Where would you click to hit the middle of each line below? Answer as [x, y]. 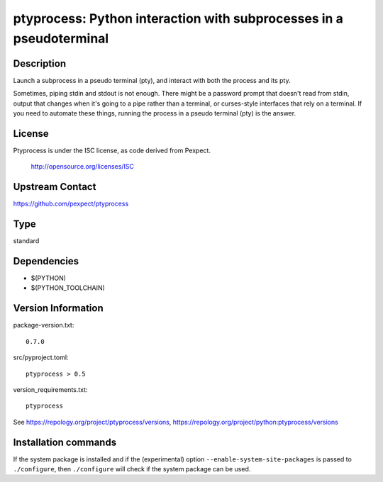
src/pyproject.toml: [41, 357]
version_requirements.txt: [50, 389]
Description [40, 63]
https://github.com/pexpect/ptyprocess [71, 204]
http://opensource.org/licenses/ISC [83, 167]
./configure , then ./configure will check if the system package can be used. [132, 469]
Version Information [58, 308]
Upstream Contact [55, 187]
